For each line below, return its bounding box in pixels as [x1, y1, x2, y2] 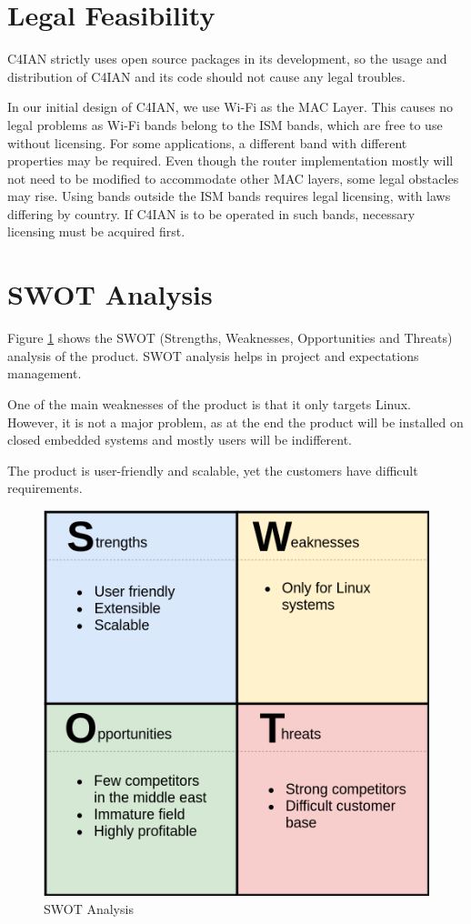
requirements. [7, 478, 83, 497]
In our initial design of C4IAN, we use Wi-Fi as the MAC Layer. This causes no [7, 97, 454, 116]
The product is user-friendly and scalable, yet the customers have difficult [7, 460, 418, 479]
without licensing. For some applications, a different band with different [7, 133, 407, 152]
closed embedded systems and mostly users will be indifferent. [7, 430, 352, 449]
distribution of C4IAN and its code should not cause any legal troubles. [7, 66, 406, 85]
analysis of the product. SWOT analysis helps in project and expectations [7, 346, 419, 365]
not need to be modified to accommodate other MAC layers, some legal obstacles [7, 168, 459, 187]
